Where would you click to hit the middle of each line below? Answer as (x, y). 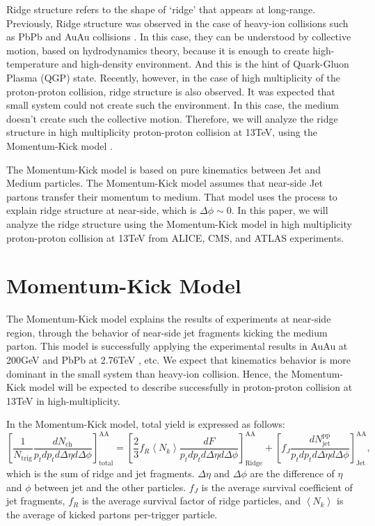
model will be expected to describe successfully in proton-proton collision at (191, 387)
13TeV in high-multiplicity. (63, 400)
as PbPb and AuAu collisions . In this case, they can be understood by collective (179, 37)
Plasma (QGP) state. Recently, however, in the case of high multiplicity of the (174, 77)
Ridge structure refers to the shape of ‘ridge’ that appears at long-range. (161, 9)
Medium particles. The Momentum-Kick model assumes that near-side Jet (165, 183)
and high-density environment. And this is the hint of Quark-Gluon (205, 64)
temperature (33, 64)
